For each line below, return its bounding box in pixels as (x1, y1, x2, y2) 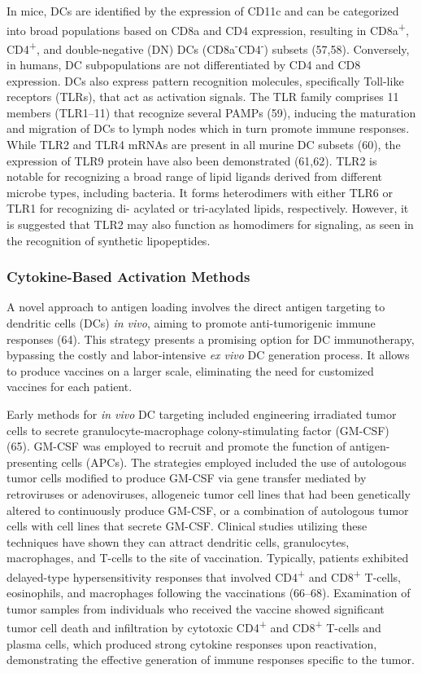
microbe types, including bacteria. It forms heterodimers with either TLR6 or (7, 183, 393, 200)
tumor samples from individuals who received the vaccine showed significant (7, 600, 385, 617)
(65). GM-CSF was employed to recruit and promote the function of (7, 438, 346, 455)
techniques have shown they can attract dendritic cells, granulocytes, (7, 533, 350, 550)
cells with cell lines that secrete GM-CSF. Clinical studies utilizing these (7, 517, 368, 534)
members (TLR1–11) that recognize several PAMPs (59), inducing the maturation (7, 103, 416, 121)
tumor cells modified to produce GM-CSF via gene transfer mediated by (7, 469, 367, 486)
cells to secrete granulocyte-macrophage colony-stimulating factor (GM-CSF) (7, 421, 389, 438)
